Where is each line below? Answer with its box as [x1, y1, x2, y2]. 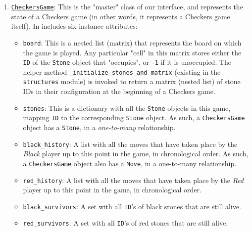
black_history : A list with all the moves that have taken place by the [23, 139, 238, 149]
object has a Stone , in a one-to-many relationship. [23, 122, 176, 132]
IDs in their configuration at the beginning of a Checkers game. [23, 86, 215, 96]
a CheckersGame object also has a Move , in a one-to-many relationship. [23, 158, 237, 168]
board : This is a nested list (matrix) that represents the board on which [23, 37, 242, 47]
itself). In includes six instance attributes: [11, 21, 138, 31]
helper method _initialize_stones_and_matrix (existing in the [23, 66, 221, 77]
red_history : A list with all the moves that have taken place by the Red [23, 175, 244, 185]
